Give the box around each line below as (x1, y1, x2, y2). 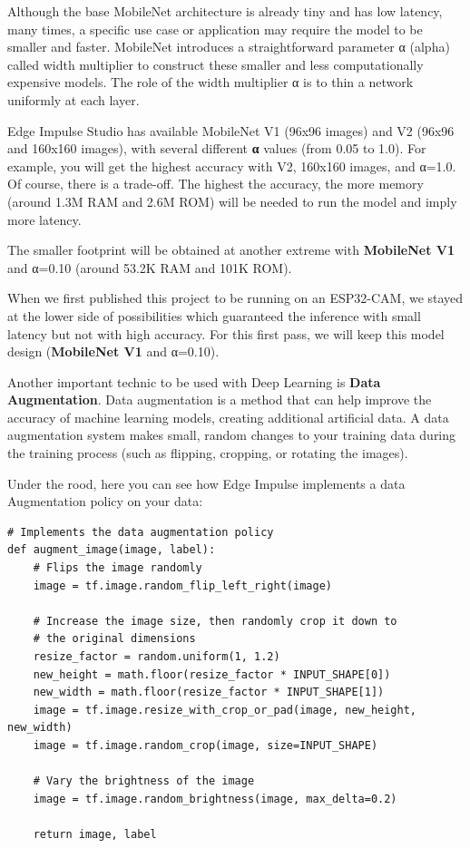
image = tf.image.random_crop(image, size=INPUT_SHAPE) (33, 738, 378, 752)
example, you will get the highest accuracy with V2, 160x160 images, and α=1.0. (7, 156, 456, 175)
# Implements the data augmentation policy (7, 525, 274, 539)
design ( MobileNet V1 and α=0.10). (7, 342, 220, 361)
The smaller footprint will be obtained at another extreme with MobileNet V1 (7, 240, 455, 259)
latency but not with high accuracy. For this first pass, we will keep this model (7, 324, 445, 343)
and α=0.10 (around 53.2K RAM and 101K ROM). (7, 258, 292, 277)
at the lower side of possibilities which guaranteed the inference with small (7, 306, 421, 325)
